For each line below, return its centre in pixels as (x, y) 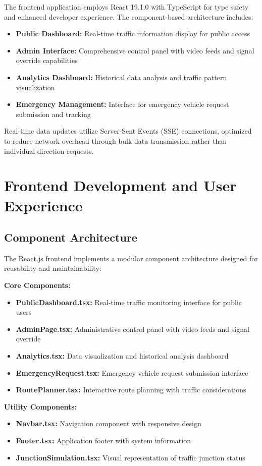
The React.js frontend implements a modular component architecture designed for (131, 258)
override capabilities (47, 60)
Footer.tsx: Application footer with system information (103, 441)
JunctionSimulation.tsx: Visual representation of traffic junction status (130, 457)
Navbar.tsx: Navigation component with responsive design (109, 423)
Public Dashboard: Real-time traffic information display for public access (133, 34)
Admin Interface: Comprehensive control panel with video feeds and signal (135, 50)
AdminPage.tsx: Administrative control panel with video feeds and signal (133, 329)
